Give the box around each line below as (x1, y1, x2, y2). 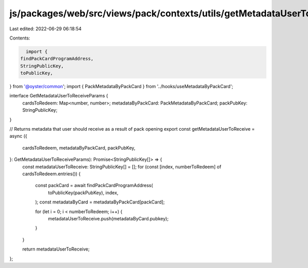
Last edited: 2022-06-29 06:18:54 (9, 26, 82, 32)
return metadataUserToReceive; (22, 246, 90, 252)
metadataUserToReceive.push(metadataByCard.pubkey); (48, 215, 169, 221)
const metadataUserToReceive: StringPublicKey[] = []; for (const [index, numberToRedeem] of (22, 163, 222, 170)
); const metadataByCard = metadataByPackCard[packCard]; (35, 199, 165, 205)
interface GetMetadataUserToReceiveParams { (9, 93, 108, 99)
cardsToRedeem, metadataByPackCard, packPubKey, (22, 145, 136, 151)
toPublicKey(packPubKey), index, (48, 190, 119, 196)
